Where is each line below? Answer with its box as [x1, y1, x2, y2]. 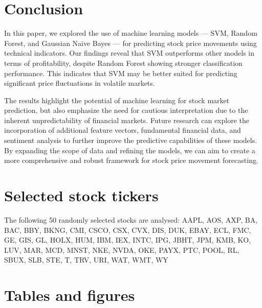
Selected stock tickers [4, 185, 159, 206]
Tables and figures [4, 285, 135, 305]
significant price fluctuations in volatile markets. [4, 78, 155, 88]
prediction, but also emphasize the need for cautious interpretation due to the [4, 105, 248, 115]
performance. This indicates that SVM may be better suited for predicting [4, 67, 237, 78]
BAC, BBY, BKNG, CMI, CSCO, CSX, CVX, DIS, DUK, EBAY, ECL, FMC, [4, 224, 251, 235]
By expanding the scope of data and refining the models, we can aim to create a [4, 145, 255, 155]
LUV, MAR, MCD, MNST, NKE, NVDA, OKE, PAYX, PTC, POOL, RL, [4, 244, 239, 255]
